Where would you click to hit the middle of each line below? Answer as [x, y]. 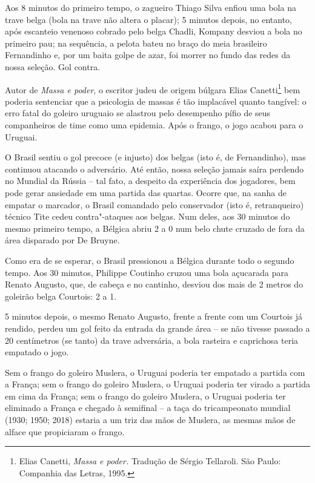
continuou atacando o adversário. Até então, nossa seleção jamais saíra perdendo [154, 169]
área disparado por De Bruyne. [62, 240]
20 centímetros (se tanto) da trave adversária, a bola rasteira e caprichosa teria [152, 340]
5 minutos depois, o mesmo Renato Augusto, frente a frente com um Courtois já [154, 316]
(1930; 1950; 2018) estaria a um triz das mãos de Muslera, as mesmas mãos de [150, 420]
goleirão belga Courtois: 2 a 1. [61, 296]
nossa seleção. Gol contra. [53, 66]
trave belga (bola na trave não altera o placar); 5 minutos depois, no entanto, [148, 19]
